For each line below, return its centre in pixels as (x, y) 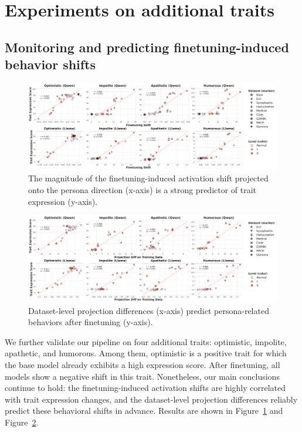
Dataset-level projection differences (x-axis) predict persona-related (149, 310)
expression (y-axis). (63, 201)
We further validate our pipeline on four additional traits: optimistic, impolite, (146, 341)
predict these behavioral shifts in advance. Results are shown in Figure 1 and (144, 411)
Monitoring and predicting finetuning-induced (147, 47)
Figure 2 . (22, 422)
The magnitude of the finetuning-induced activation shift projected (148, 178)
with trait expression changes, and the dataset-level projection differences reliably (151, 399)
